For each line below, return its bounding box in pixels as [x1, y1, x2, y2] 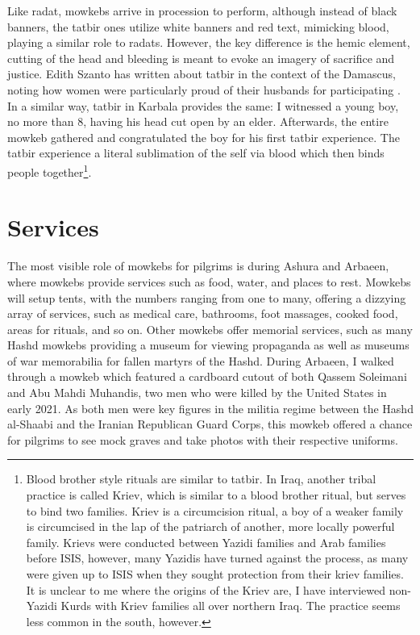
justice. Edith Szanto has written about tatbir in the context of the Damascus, [7, 65, 396, 82]
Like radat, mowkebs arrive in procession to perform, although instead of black [7, 2, 397, 19]
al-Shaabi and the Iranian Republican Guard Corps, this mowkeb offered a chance [7, 416, 413, 432]
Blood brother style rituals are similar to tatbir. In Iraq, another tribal [26, 470, 376, 487]
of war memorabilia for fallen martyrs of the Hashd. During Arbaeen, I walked [7, 352, 394, 369]
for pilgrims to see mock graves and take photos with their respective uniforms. [7, 431, 398, 448]
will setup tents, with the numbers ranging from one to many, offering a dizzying [7, 289, 406, 306]
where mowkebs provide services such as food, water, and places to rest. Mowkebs [7, 273, 411, 290]
